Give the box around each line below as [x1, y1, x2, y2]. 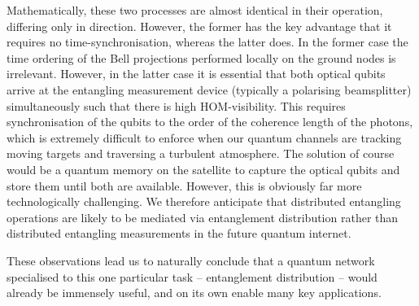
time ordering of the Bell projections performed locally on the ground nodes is [7, 49, 396, 66]
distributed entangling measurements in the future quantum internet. [7, 225, 351, 242]
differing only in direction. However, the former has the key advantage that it [7, 17, 392, 34]
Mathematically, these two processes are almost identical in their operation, [7, 2, 383, 18]
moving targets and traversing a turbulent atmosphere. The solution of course [7, 145, 395, 162]
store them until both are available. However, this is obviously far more [7, 177, 362, 194]
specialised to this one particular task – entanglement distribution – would [7, 268, 378, 285]
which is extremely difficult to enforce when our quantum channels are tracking [7, 129, 402, 146]
